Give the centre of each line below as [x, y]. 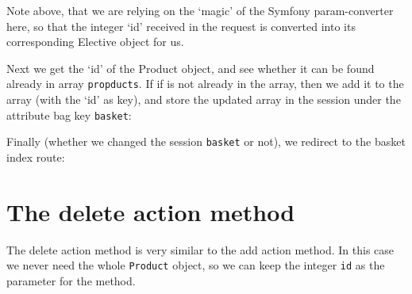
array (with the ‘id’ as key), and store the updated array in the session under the [204, 99]
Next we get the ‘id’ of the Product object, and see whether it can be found [191, 68]
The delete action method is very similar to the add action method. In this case [200, 249]
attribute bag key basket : [69, 115]
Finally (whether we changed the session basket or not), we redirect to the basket [206, 141]
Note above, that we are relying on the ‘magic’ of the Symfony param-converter [200, 10]
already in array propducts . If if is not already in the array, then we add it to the [205, 84]
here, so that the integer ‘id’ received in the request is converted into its [181, 26]
